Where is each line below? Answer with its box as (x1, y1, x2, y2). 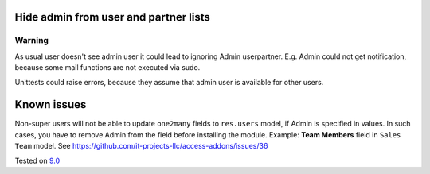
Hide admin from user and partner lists (14, 10, 211, 24)
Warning (14, 35, 49, 46)
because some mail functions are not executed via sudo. (14, 63, 201, 72)
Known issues (14, 98, 87, 111)
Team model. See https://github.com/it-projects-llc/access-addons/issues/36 (14, 141, 268, 151)
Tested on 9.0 (14, 156, 61, 165)
